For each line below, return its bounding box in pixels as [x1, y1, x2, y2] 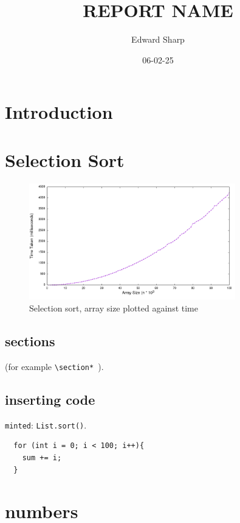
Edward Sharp [131, 33, 185, 46]
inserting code [5, 390, 95, 408]
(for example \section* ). [5, 360, 104, 372]
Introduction [5, 99, 113, 124]
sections [5, 331, 55, 350]
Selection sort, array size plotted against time [29, 302, 198, 314]
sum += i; [22, 453, 62, 462]
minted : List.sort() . [5, 418, 87, 431]
